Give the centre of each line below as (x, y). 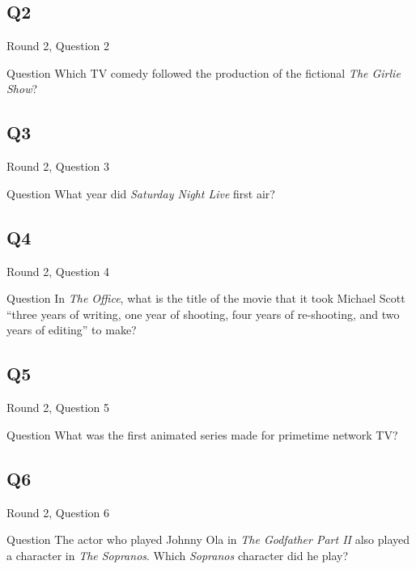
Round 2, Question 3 (58, 166)
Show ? (22, 89)
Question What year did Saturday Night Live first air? (141, 193)
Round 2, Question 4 (58, 271)
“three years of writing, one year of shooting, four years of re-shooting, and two (203, 314)
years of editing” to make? (72, 330)
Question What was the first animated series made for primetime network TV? (202, 434)
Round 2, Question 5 (58, 408)
